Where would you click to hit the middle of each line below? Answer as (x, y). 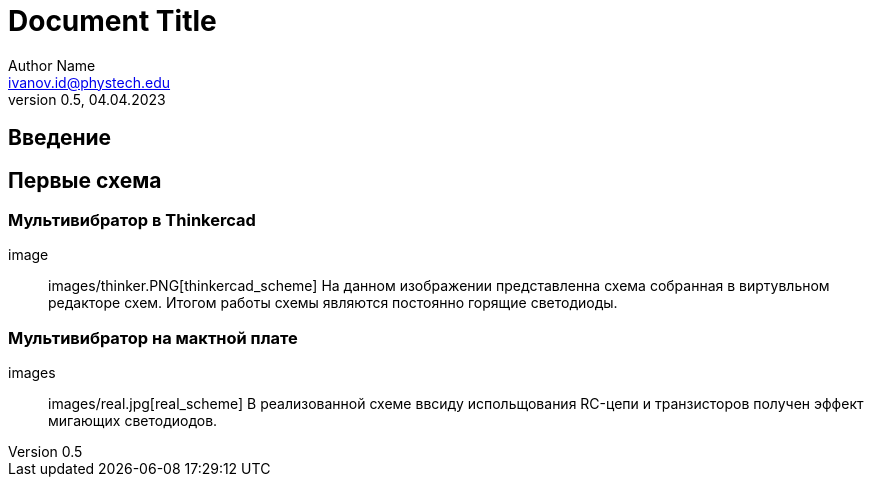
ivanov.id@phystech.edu (89, 82)
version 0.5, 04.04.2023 (87, 99)
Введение (60, 138)
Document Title (112, 21)
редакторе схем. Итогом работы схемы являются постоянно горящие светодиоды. (333, 303)
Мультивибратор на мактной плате (153, 337)
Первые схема (85, 180)
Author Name (52, 65)
